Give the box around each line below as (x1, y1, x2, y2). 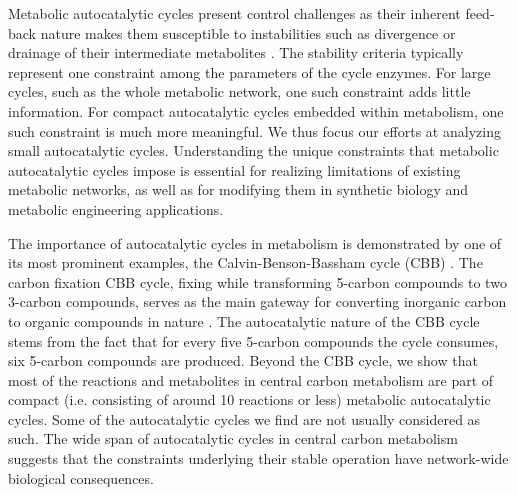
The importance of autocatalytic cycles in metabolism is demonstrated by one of (8, 232, 502, 253)
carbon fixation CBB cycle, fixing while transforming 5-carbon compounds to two (8, 271, 507, 292)
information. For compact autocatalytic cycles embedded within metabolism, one (8, 100, 504, 121)
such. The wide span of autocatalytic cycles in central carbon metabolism (8, 428, 458, 449)
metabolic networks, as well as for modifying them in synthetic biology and (8, 179, 469, 200)
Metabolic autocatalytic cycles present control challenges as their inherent (8, 3, 461, 23)
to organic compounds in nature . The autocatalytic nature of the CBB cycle (8, 310, 480, 331)
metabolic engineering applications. (8, 198, 224, 219)
